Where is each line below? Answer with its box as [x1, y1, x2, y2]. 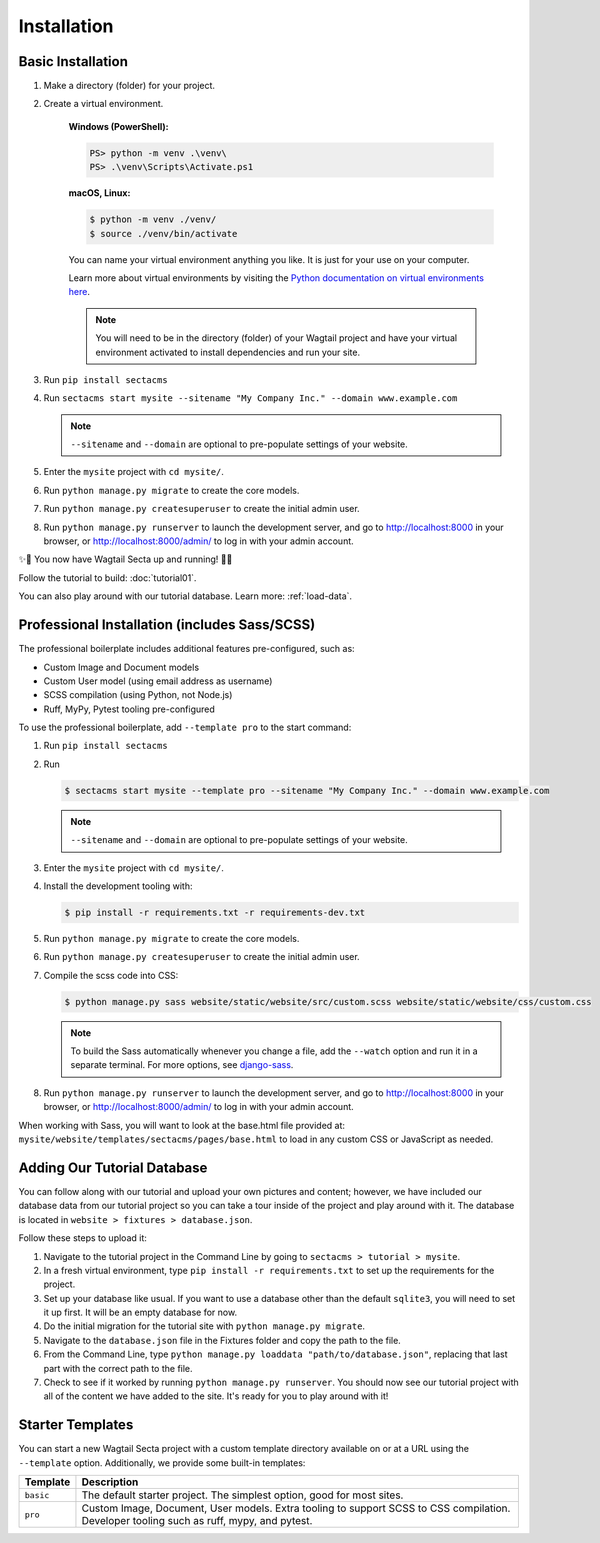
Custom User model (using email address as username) [43, 675, 273, 687]
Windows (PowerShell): [68, 120, 169, 132]
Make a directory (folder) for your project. [43, 80, 215, 92]
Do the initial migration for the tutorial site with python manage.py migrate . [43, 1320, 365, 1332]
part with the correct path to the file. [43, 1362, 194, 1374]
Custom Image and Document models [43, 661, 200, 673]
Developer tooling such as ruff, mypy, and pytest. [81, 1514, 313, 1528]
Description [81, 1475, 139, 1489]
